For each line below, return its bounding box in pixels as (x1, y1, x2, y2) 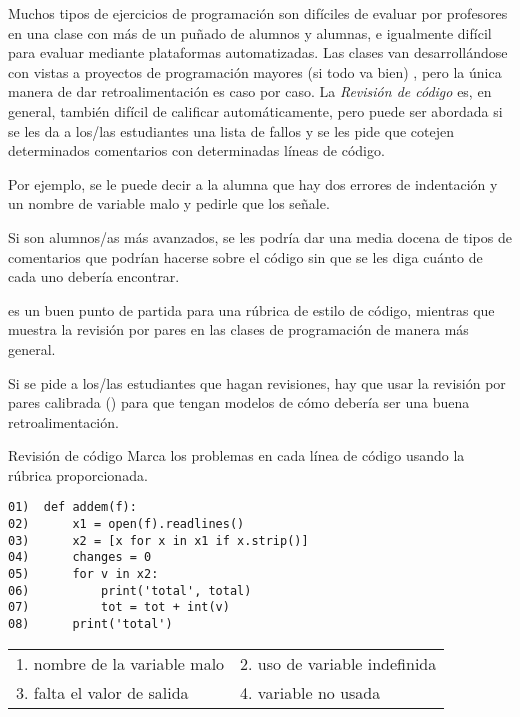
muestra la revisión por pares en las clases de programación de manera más (8, 319, 469, 340)
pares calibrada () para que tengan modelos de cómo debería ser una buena (8, 392, 470, 413)
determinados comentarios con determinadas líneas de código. (8, 140, 385, 161)
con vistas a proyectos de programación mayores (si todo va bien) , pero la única (8, 61, 502, 82)
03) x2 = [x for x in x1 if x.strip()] (8, 533, 309, 548)
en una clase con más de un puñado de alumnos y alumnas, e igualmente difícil (8, 22, 492, 43)
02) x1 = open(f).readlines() (8, 517, 245, 532)
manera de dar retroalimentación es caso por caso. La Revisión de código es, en (8, 81, 492, 102)
